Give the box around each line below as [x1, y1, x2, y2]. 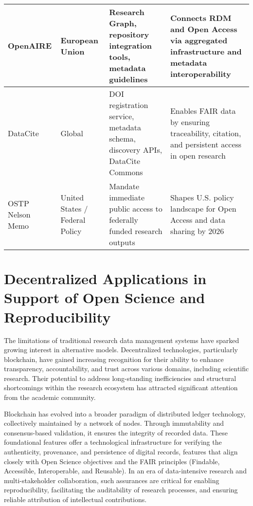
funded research [109, 225, 163, 236]
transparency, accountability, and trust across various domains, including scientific [4, 363, 249, 374]
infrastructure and [170, 45, 242, 57]
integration [109, 40, 152, 51]
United [60, 192, 84, 203]
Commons [109, 166, 143, 178]
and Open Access [170, 23, 237, 35]
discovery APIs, [109, 144, 163, 155]
